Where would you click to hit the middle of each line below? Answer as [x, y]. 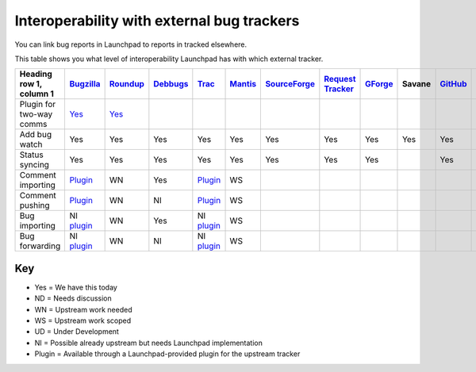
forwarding [40, 246]
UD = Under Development [77, 332]
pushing [35, 205]
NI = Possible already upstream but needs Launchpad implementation [149, 343]
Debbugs [171, 84]
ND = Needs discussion [73, 298]
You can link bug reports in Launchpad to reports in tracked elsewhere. [131, 44]
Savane [416, 84]
